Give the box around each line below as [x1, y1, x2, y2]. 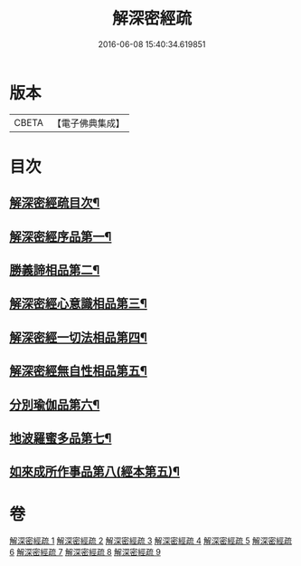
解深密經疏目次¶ [9, 196, 100, 211]
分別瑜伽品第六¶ [9, 397, 100, 412]
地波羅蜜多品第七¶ [9, 431, 112, 446]
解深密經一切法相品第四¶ [9, 330, 147, 345]
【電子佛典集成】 [52, 117, 125, 130]
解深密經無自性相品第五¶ [9, 363, 147, 379]
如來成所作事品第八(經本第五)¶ [9, 464, 181, 480]
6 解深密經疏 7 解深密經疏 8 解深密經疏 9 [9, 547, 161, 558]
